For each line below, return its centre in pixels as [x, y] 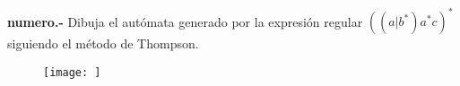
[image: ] [72, 72]
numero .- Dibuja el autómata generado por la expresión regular [185, 21]
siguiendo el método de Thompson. [103, 43]
